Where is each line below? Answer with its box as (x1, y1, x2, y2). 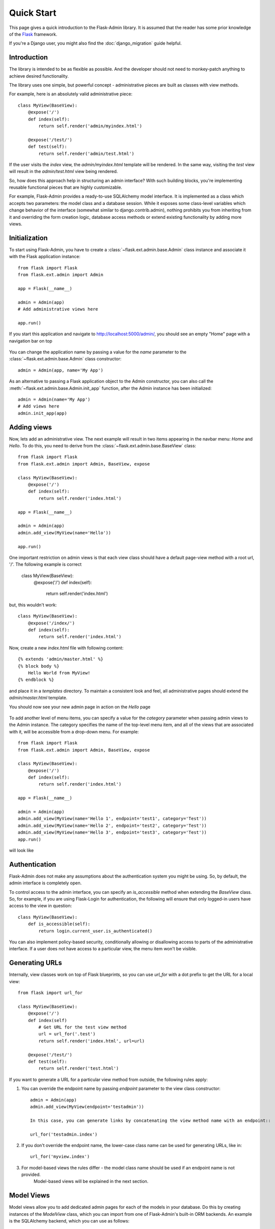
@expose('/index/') (27, 620, 75, 626)
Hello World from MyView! (27, 670, 91, 675)
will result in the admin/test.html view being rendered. (9, 169, 118, 175)
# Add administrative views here (18, 306, 98, 312)
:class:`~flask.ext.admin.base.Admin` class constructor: (9, 356, 122, 362)
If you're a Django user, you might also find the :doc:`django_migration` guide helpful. (9, 40, 182, 46)
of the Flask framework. (9, 31, 57, 37)
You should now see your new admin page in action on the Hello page (9, 703, 151, 710)
